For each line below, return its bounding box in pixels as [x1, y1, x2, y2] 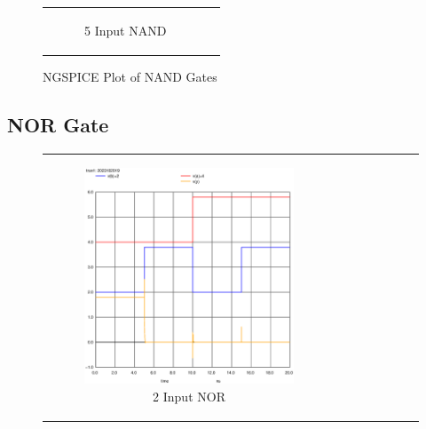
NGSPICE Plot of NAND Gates [43, 67, 217, 85]
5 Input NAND [84, 20, 167, 39]
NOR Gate [7, 110, 109, 138]
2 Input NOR [153, 386, 225, 405]
